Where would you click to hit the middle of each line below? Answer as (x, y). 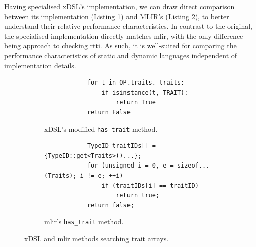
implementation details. (40, 65)
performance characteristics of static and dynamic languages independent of (121, 55)
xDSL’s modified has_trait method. (101, 129)
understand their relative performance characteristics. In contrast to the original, (128, 26)
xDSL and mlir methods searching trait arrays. (96, 238)
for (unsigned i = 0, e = (130, 166)
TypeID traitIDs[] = (121, 146)
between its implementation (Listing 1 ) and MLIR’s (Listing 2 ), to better (117, 16)
